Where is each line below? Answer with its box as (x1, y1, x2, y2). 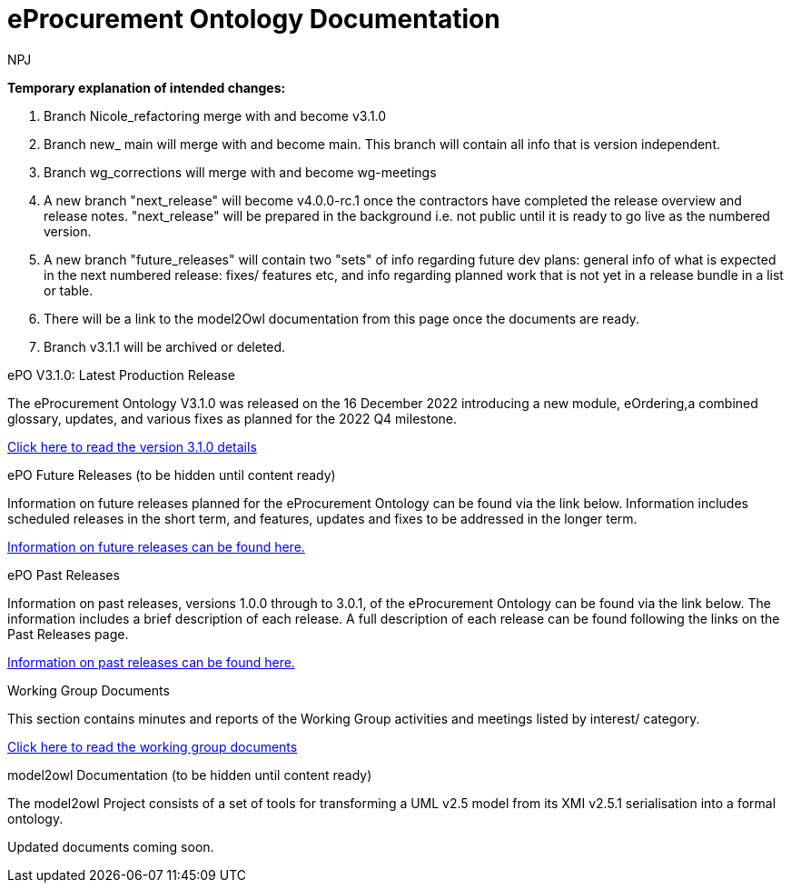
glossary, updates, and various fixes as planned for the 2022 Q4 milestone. (7, 410, 457, 426)
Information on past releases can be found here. (7, 654, 295, 670)
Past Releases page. (7, 625, 129, 642)
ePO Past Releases (7, 566, 120, 583)
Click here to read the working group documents (7, 738, 298, 755)
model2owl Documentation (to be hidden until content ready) (7, 766, 372, 783)
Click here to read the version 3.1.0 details (7, 438, 257, 455)
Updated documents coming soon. (7, 838, 214, 855)
